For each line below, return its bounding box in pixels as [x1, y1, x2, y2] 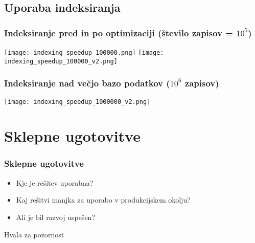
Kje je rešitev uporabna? [16, 177, 94, 188]
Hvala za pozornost [4, 229, 64, 239]
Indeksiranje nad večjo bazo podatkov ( [4, 77, 170, 90]
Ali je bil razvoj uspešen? [16, 211, 95, 222]
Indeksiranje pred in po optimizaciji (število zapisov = [4, 26, 233, 39]
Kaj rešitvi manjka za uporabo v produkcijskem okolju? [16, 194, 191, 205]
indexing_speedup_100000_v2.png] [4, 57, 118, 65]
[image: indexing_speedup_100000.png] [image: [4, 49, 164, 56]
